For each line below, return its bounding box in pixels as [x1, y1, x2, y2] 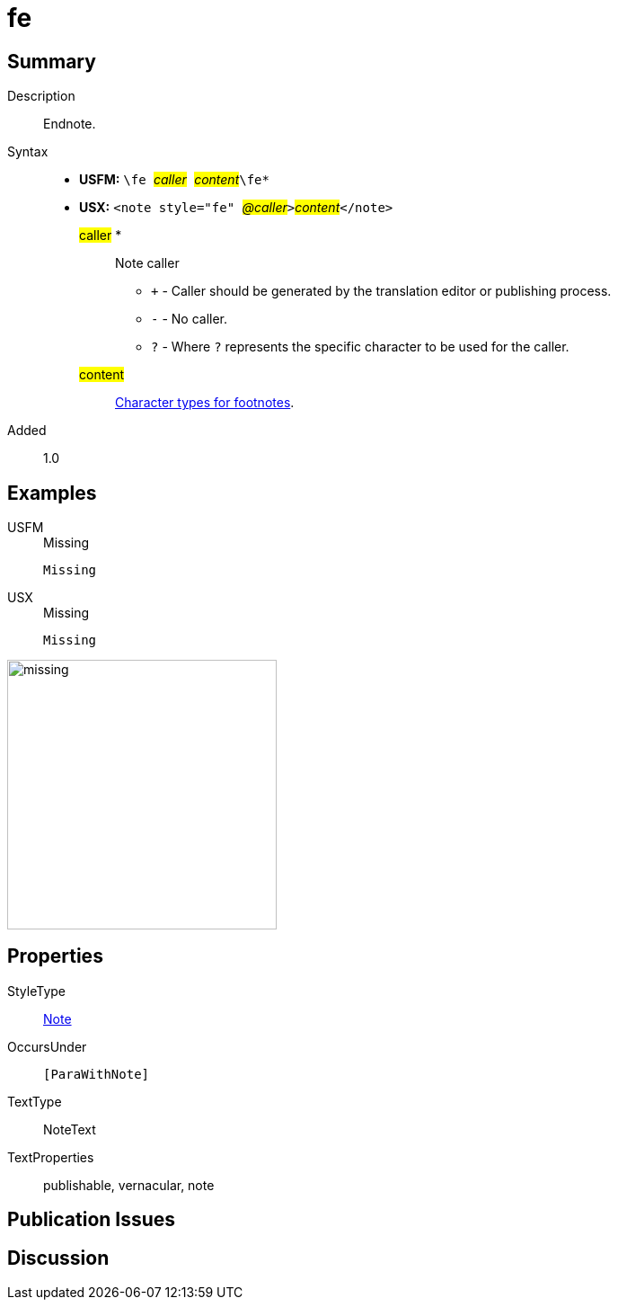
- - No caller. [151, 311, 227, 327]
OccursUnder [7, 1038, 87, 1054]
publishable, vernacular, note [43, 1177, 215, 1193]
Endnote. [43, 116, 96, 132]
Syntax [7, 144, 49, 160]
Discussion [7, 1246, 110, 1269]
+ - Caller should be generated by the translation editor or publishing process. [151, 283, 612, 299]
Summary [7, 49, 96, 73]
